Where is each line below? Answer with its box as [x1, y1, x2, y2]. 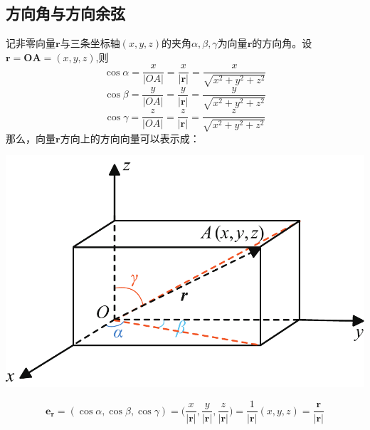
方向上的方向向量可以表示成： [60, 130, 200, 145]
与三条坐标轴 [60, 36, 120, 51]
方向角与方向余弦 [6, 2, 125, 24]
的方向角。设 [252, 36, 312, 51]
